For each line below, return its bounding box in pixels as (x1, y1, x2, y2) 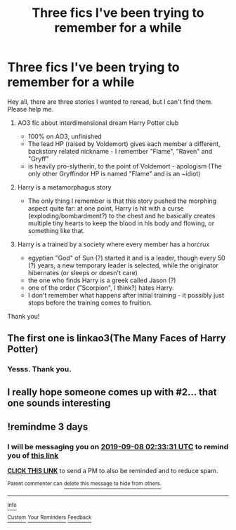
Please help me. (7, 105, 54, 113)
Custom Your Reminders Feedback (7, 514, 92, 521)
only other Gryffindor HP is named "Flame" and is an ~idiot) (27, 169, 201, 178)
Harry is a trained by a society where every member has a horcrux (17, 240, 210, 249)
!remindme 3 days (7, 421, 88, 433)
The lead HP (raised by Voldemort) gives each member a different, (27, 139, 221, 148)
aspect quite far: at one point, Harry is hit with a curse (27, 204, 184, 212)
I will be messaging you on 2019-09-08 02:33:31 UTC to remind (7, 442, 229, 451)
